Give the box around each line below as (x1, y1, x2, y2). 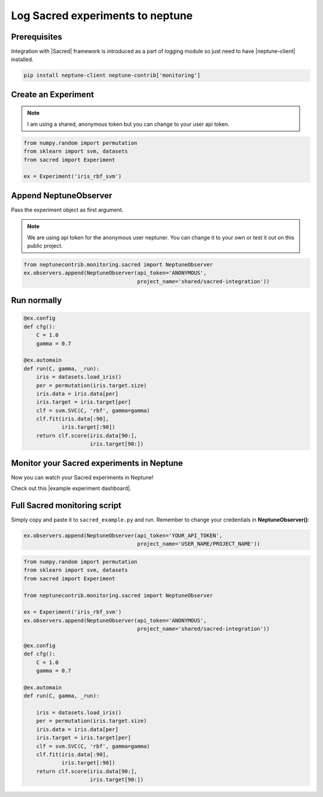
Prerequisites (11, 32, 62, 42)
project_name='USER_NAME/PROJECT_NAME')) (137, 541, 260, 547)
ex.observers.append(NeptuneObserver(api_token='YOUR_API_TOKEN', (23, 532, 223, 539)
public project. (27, 243, 63, 250)
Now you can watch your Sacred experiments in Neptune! (11, 474, 154, 481)
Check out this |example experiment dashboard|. (11, 485, 132, 492)
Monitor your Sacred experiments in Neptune (11, 458, 184, 468)
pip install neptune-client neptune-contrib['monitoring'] (23, 72, 200, 79)
